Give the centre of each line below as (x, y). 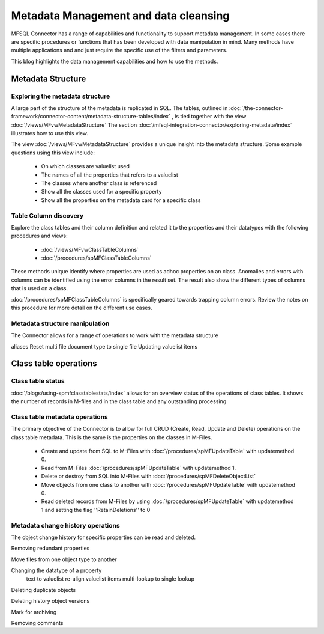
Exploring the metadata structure (61, 96)
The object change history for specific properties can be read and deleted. (103, 537)
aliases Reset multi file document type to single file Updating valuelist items (104, 346)
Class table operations (54, 364)
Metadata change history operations (65, 525)
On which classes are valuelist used (85, 166)
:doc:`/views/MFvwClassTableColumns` (90, 249)
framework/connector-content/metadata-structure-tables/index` (91, 117)
